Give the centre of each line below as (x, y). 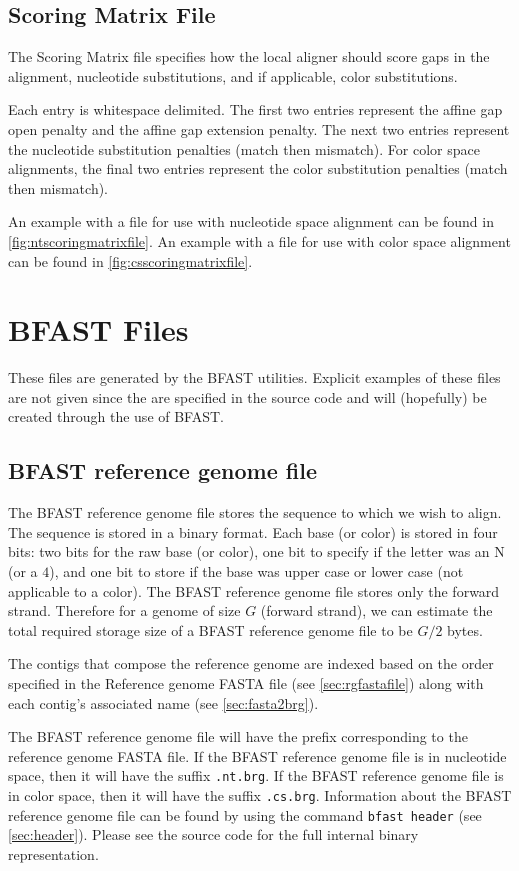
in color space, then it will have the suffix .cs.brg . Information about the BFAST (260, 795)
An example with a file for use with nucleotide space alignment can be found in (251, 221)
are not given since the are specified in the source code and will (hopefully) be (247, 396)
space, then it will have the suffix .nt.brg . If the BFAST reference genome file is (256, 775)
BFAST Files (98, 329)
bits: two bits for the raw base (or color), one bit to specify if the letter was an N (256, 551)
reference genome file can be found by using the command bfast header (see (245, 814)
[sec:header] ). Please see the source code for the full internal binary (213, 834)
